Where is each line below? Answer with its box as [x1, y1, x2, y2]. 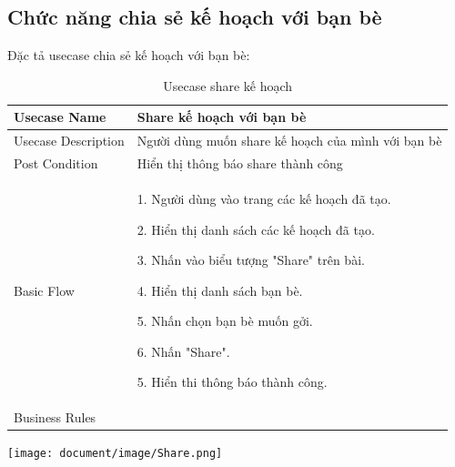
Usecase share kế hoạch [163, 76, 293, 95]
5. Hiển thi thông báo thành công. [136, 372, 328, 391]
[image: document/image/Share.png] [7, 447, 223, 461]
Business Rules [14, 408, 96, 427]
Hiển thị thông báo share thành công [136, 154, 343, 173]
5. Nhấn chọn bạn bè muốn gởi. [136, 311, 313, 330]
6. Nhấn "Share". [136, 341, 230, 360]
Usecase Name [14, 107, 106, 127]
